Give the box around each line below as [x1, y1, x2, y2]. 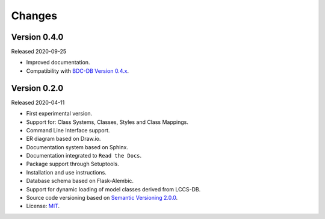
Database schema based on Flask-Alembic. [26, 177, 134, 185]
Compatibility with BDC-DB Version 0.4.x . [26, 67, 129, 75]
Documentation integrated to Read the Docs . [26, 152, 142, 159]
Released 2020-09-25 [11, 48, 67, 55]
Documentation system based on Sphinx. [26, 143, 129, 150]
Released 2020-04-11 [11, 99, 65, 106]
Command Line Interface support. [26, 126, 110, 134]
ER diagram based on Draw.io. [26, 135, 101, 143]
